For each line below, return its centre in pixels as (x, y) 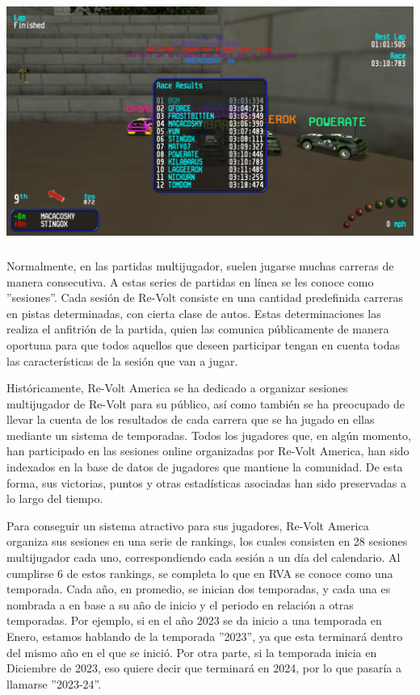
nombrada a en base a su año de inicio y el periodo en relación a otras (180, 604)
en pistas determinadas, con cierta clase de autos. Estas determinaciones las (194, 313)
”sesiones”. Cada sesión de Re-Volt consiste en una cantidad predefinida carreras (205, 297)
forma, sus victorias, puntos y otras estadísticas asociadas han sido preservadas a (207, 482)
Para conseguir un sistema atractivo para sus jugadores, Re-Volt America (188, 525)
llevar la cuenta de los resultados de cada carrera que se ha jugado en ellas (191, 419)
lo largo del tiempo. (55, 498)
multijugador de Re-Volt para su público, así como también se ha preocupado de (206, 403)
